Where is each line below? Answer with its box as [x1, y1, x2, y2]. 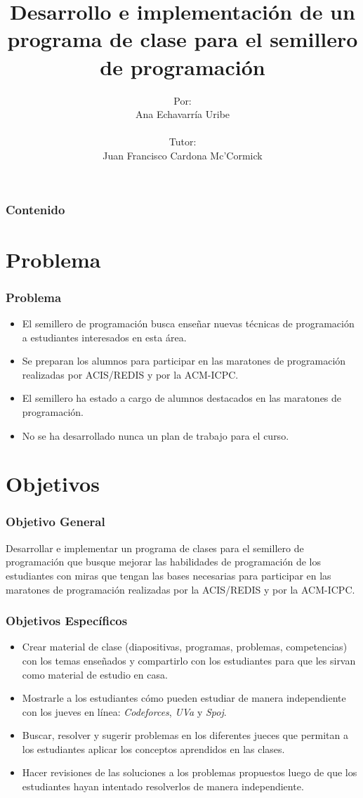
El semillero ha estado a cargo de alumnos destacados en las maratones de [22, 391, 342, 405]
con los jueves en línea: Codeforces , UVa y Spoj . [22, 704, 227, 719]
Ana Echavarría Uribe [135, 107, 230, 122]
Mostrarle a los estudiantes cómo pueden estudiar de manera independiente [22, 691, 346, 705]
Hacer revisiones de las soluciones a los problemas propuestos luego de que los [22, 765, 357, 780]
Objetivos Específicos [6, 612, 128, 629]
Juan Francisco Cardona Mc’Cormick [103, 148, 263, 162]
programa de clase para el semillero [7, 25, 358, 53]
